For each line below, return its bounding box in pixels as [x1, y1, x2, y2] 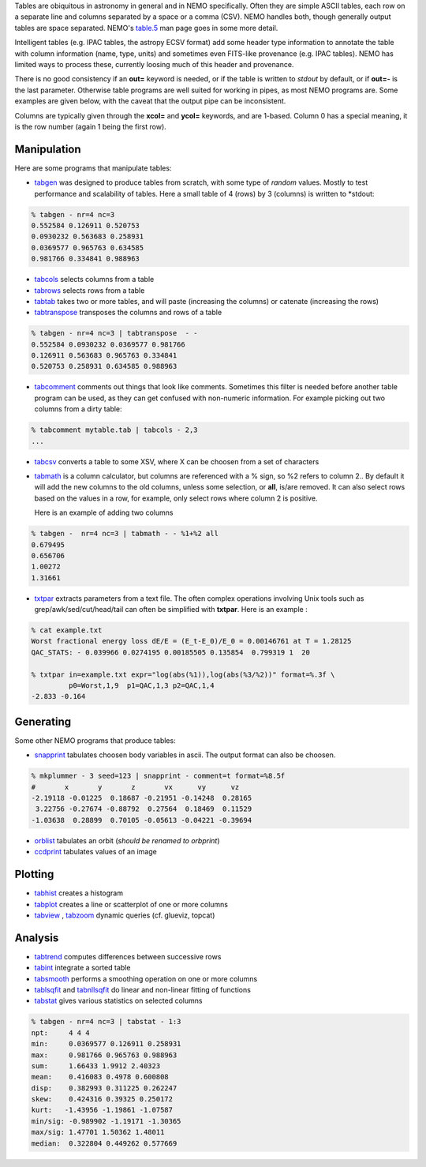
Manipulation [14, 142, 82, 156]
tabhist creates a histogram [34, 888, 124, 898]
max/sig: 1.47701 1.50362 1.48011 [31, 1128, 165, 1137]
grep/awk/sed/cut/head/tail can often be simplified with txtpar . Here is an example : [34, 605, 308, 614]
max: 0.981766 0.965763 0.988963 [31, 1050, 177, 1060]
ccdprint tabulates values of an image [34, 847, 157, 857]
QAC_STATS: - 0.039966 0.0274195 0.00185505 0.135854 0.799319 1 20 [31, 647, 311, 657]
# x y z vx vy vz [31, 782, 240, 791]
